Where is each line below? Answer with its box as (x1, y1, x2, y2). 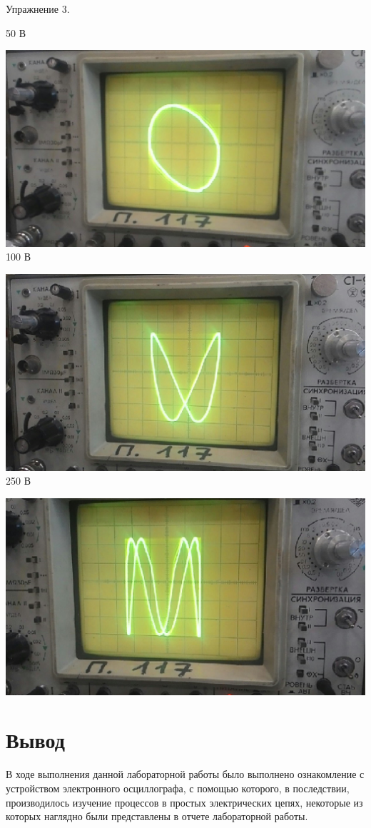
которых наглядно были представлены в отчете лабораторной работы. (6, 809, 308, 824)
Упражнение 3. (6, 1, 70, 16)
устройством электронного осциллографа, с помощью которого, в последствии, (6, 780, 350, 795)
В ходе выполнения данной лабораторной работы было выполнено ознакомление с (6, 767, 365, 782)
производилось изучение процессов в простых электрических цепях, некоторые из (6, 794, 363, 809)
